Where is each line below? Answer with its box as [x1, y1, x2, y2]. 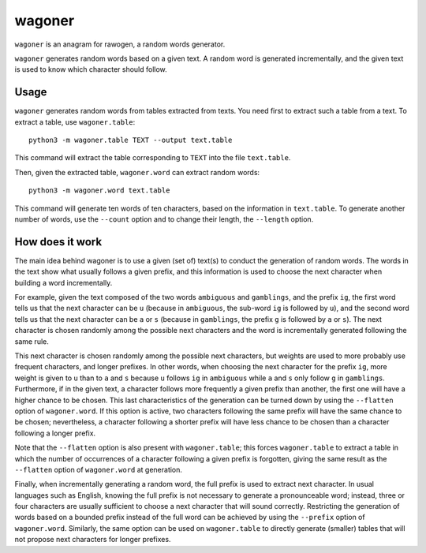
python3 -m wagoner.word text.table [28, 186, 170, 195]
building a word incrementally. [14, 278, 113, 287]
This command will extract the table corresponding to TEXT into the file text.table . [14, 153, 291, 163]
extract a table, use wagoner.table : [14, 117, 136, 126]
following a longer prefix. [14, 428, 96, 438]
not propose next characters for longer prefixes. [14, 535, 171, 544]
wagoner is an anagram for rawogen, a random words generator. [14, 39, 226, 49]
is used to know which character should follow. [14, 65, 167, 74]
